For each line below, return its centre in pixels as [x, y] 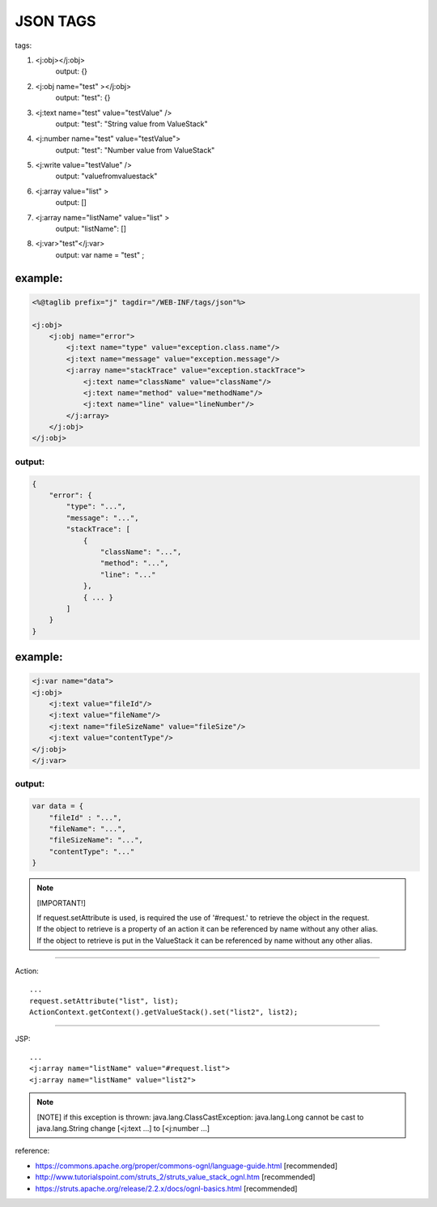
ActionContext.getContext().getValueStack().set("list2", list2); [164, 1012]
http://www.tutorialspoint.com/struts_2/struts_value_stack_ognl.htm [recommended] [175, 1177]
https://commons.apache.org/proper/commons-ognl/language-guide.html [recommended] [187, 1166]
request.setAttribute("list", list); [104, 1001]
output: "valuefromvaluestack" [106, 176]
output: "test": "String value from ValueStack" [132, 124]
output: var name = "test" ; [100, 254]
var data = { [58, 806]
